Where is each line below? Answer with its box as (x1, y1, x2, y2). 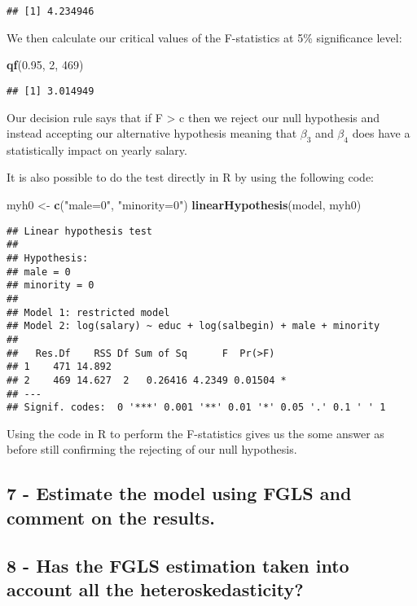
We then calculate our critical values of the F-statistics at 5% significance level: (7, 29, 402, 46)
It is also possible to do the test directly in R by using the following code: (7, 169, 375, 186)
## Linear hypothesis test (7, 225, 152, 237)
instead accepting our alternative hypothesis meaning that (7, 125, 297, 142)
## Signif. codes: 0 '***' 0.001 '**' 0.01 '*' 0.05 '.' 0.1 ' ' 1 (7, 402, 386, 414)
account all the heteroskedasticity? (7, 577, 304, 601)
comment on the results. (7, 504, 216, 529)
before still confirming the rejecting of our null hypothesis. (7, 441, 297, 458)
